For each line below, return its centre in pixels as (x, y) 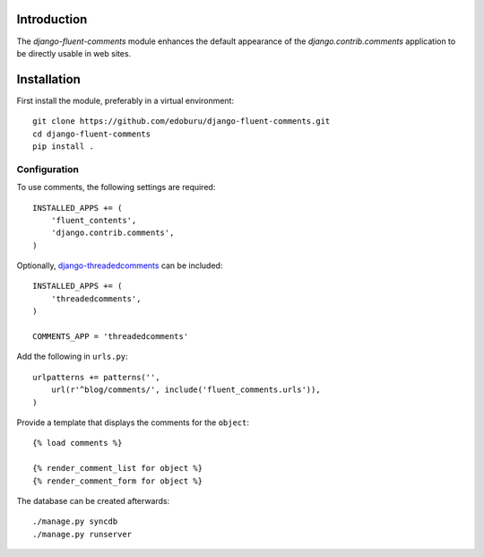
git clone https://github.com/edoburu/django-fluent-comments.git (181, 122)
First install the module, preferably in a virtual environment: (125, 100)
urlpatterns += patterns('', (96, 377)
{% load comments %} (78, 443)
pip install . (63, 146)
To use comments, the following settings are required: (116, 187)
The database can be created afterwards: (93, 500)
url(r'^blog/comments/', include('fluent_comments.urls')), (186, 390)
